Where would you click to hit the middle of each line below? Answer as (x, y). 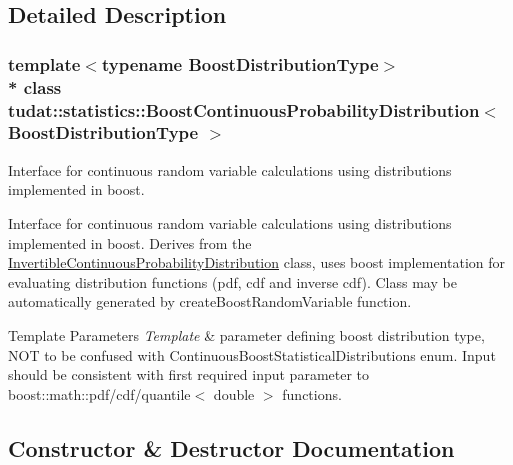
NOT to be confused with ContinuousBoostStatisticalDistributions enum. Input (252, 354)
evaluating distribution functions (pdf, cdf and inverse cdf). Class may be (232, 281)
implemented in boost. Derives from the (130, 242)
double (234, 393)
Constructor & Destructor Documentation (231, 447)
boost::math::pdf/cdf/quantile (99, 393)
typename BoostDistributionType (240, 63)
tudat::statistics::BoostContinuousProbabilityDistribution (244, 109)
